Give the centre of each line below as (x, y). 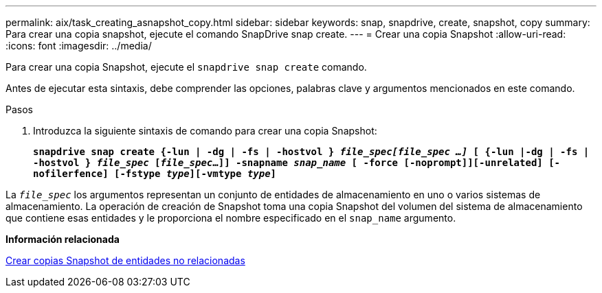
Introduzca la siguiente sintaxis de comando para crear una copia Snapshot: (205, 131)
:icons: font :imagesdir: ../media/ (79, 46)
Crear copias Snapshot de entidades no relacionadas (125, 260)
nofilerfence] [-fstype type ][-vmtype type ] (155, 174)
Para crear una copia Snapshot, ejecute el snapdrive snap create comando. (186, 67)
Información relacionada (63, 239)
